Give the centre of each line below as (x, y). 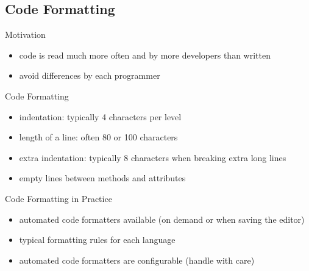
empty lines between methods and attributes (102, 178)
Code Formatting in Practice (59, 198)
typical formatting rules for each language (97, 240)
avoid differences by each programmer (90, 75)
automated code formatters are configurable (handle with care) (137, 260)
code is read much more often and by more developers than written (145, 55)
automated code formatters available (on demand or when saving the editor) (162, 219)
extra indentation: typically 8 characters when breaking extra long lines (153, 157)
